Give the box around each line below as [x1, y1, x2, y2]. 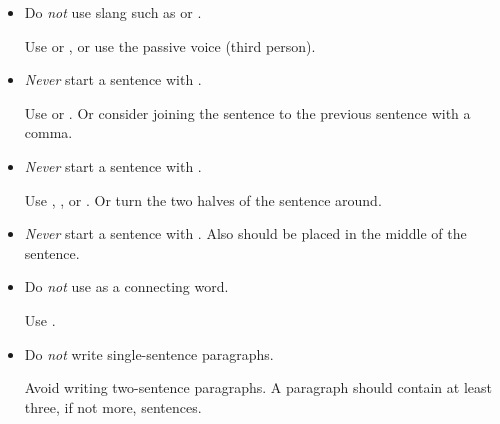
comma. [24, 122, 73, 143]
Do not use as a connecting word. [24, 276, 229, 297]
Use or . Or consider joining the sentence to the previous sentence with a [24, 102, 471, 123]
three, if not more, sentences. [24, 396, 202, 417]
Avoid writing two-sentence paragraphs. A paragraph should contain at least [24, 377, 492, 398]
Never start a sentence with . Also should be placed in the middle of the [24, 223, 467, 244]
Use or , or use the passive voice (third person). [24, 35, 316, 56]
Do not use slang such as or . [24, 2, 202, 22]
